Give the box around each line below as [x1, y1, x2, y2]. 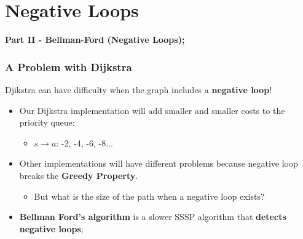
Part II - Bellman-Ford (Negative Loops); [5, 33, 185, 46]
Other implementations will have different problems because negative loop [19, 157, 298, 170]
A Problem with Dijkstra [5, 59, 132, 74]
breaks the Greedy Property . [19, 169, 138, 181]
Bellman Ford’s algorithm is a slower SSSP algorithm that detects [19, 210, 286, 223]
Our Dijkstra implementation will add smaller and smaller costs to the [19, 104, 285, 116]
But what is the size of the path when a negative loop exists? [34, 189, 265, 202]
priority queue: [19, 116, 75, 129]
